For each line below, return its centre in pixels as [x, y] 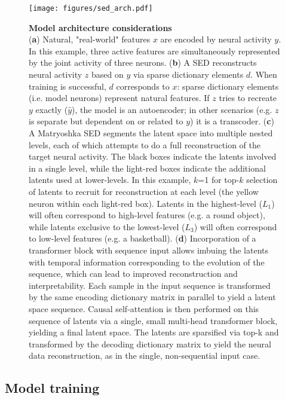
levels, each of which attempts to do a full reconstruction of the [145, 144]
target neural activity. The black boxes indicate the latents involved [153, 156]
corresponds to [143, 86]
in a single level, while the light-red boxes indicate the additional [147, 168]
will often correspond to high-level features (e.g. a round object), [147, 215]
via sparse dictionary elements [188, 74]
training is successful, [68, 86]
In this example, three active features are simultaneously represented [154, 51]
